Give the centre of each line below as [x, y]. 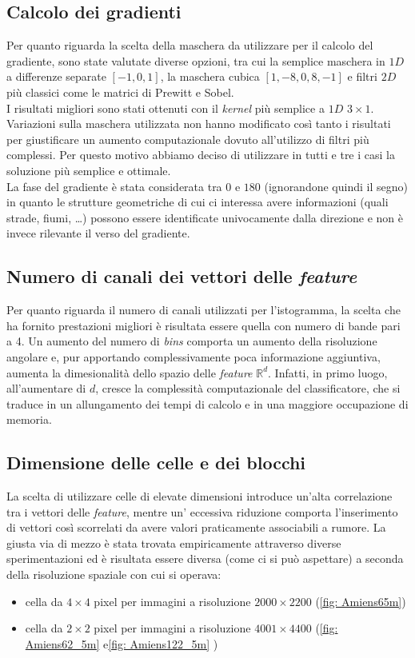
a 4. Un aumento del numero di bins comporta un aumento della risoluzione [192, 341]
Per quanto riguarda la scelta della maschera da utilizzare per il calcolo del [190, 45]
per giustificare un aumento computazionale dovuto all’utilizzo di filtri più [188, 139]
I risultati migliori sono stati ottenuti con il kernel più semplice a [166, 108]
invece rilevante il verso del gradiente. [98, 233]
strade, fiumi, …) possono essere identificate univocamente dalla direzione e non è [205, 217]
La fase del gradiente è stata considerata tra [114, 186]
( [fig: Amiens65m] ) [361, 601]
